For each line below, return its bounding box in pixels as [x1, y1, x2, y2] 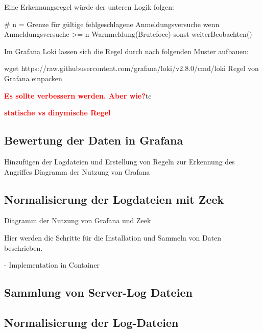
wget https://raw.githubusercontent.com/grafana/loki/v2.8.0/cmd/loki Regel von [4, 63, 259, 74]
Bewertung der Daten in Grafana [4, 132, 183, 148]
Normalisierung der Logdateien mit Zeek [4, 191, 224, 207]
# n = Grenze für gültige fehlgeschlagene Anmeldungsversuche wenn [4, 18, 220, 29]
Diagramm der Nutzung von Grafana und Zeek [4, 215, 151, 226]
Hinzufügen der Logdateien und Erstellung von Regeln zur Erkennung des [4, 156, 235, 167]
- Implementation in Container [4, 259, 100, 270]
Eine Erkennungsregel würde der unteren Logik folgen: [4, 2, 175, 12]
